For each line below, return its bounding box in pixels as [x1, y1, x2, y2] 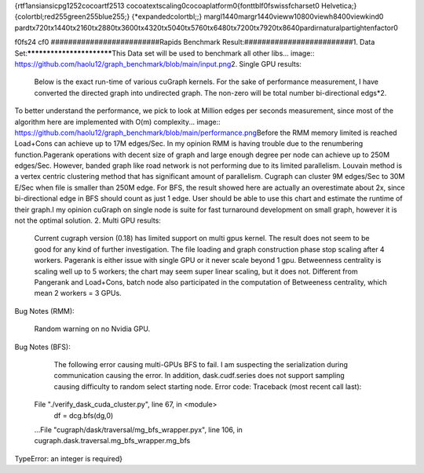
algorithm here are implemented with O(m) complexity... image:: [14, 117, 221, 126]
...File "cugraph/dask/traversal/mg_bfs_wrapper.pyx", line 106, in [34, 424, 243, 435]
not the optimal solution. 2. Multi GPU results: [14, 216, 161, 225]
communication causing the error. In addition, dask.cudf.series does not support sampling [53, 371, 345, 380]
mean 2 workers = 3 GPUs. [34, 289, 122, 298]
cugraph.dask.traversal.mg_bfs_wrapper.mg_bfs [34, 436, 191, 446]
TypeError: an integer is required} [14, 453, 123, 463]
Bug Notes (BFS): [14, 342, 71, 351]
